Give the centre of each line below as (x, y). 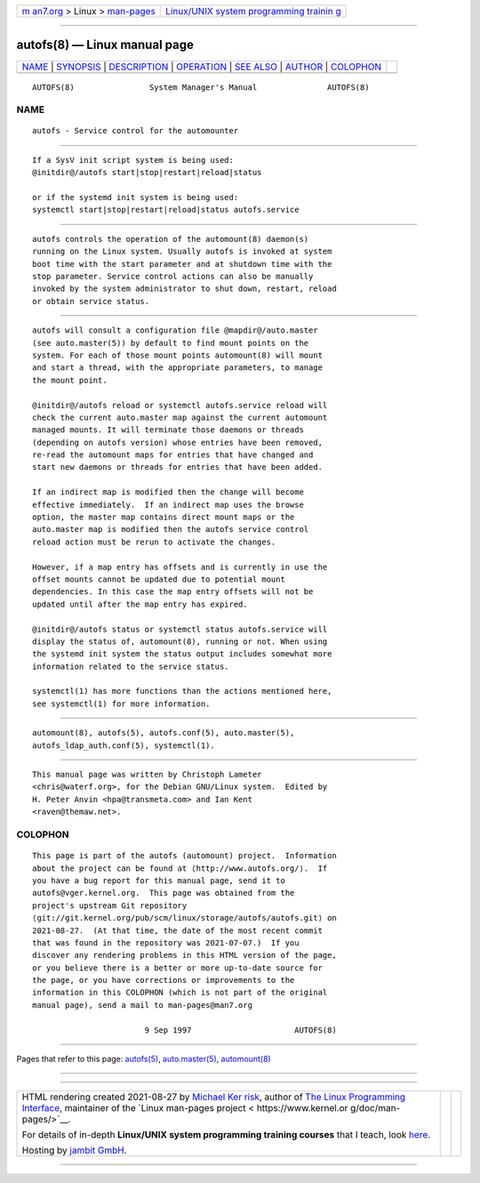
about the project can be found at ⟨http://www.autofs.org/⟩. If (180, 868)
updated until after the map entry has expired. (140, 604)
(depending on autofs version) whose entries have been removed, (178, 442)
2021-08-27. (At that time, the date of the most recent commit (178, 930)
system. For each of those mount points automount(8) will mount (178, 355)
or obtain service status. (91, 301)
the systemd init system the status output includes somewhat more (182, 654)
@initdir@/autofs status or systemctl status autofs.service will (180, 629)
